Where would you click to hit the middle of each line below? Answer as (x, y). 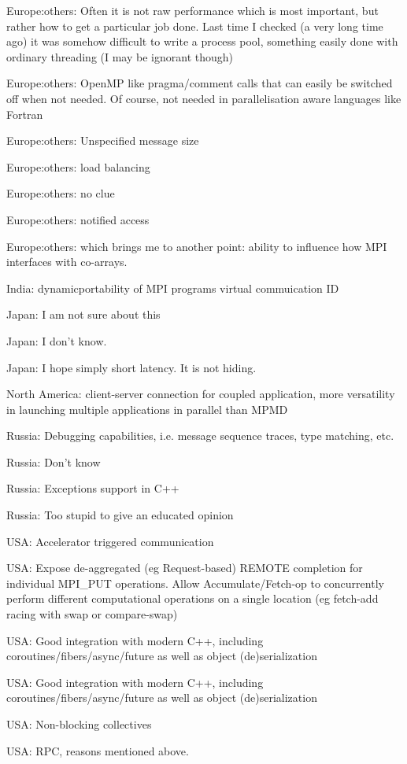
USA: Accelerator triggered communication (110, 541)
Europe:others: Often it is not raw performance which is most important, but (192, 10)
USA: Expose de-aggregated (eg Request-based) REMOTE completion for (185, 568)
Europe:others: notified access (78, 219)
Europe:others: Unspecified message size (103, 140)
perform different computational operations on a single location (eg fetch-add (192, 598)
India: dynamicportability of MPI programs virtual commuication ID (173, 288)
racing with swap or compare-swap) (92, 614)
